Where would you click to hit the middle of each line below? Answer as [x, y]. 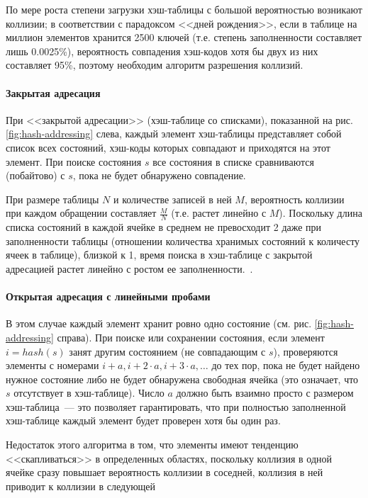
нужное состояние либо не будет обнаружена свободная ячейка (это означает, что [182, 379]
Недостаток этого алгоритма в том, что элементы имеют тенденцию [152, 445]
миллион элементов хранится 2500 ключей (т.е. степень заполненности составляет [184, 37]
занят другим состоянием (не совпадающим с [167, 351]
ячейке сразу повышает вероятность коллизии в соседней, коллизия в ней [165, 472]
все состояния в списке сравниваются [233, 161]
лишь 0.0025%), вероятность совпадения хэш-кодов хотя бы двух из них [162, 51]
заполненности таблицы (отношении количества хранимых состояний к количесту [183, 240]
